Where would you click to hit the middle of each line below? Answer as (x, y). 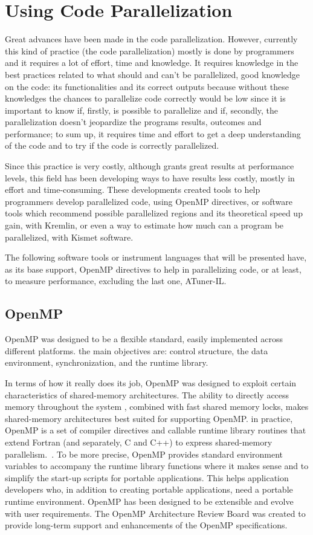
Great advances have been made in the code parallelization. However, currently (151, 39)
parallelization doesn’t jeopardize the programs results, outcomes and (133, 122)
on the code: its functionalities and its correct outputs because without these (147, 86)
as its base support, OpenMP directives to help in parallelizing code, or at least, (153, 269)
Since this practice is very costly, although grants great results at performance (150, 166)
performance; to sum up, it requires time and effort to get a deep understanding (153, 133)
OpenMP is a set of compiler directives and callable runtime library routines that (156, 430)
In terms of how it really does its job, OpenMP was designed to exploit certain (151, 382)
